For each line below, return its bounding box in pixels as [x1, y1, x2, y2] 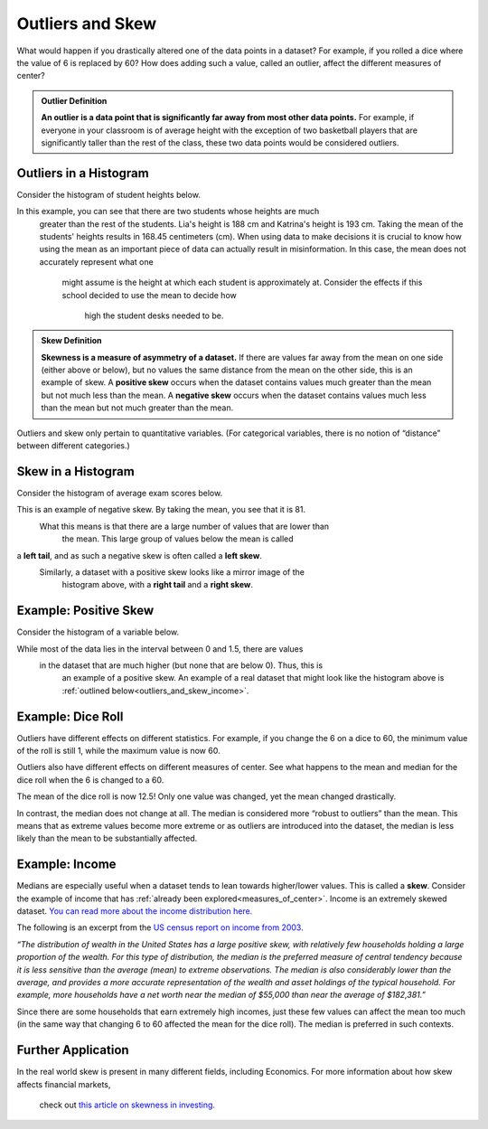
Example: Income [16, 857, 117, 872]
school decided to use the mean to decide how [61, 289, 237, 300]
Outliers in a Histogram [16, 165, 149, 181]
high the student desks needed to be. [84, 310, 224, 321]
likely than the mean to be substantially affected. [16, 833, 198, 844]
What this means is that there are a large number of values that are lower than [39, 521, 330, 532]
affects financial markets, [16, 1078, 111, 1089]
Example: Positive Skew [16, 603, 155, 618]
